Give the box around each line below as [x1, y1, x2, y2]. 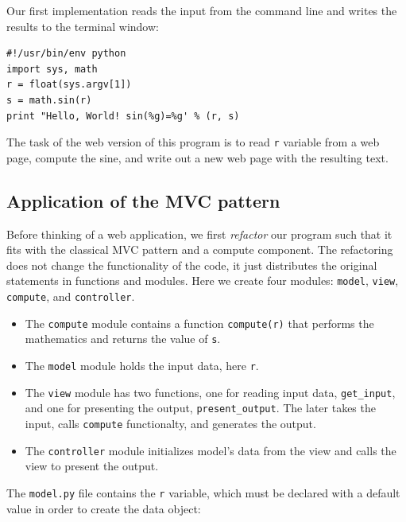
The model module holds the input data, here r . [25, 357, 259, 374]
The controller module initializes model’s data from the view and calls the [25, 442, 396, 458]
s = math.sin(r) [6, 94, 92, 106]
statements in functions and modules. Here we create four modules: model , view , [6, 272, 399, 289]
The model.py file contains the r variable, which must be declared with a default [6, 484, 400, 501]
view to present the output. [25, 458, 159, 474]
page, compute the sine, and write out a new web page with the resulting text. [6, 149, 389, 166]
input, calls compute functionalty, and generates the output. [25, 415, 316, 431]
